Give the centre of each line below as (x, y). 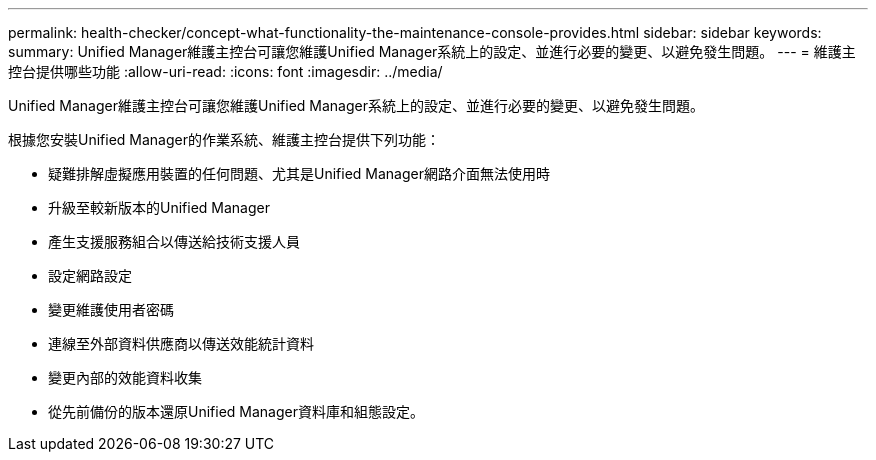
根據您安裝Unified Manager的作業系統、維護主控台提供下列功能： (224, 139)
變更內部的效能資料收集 (125, 377)
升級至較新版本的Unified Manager (159, 207)
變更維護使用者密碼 (111, 309)
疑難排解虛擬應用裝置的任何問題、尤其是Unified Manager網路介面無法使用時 (299, 173)
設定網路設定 (90, 275)
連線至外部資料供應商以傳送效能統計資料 (181, 343)
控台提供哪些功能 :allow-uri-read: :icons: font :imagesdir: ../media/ (225, 71)
